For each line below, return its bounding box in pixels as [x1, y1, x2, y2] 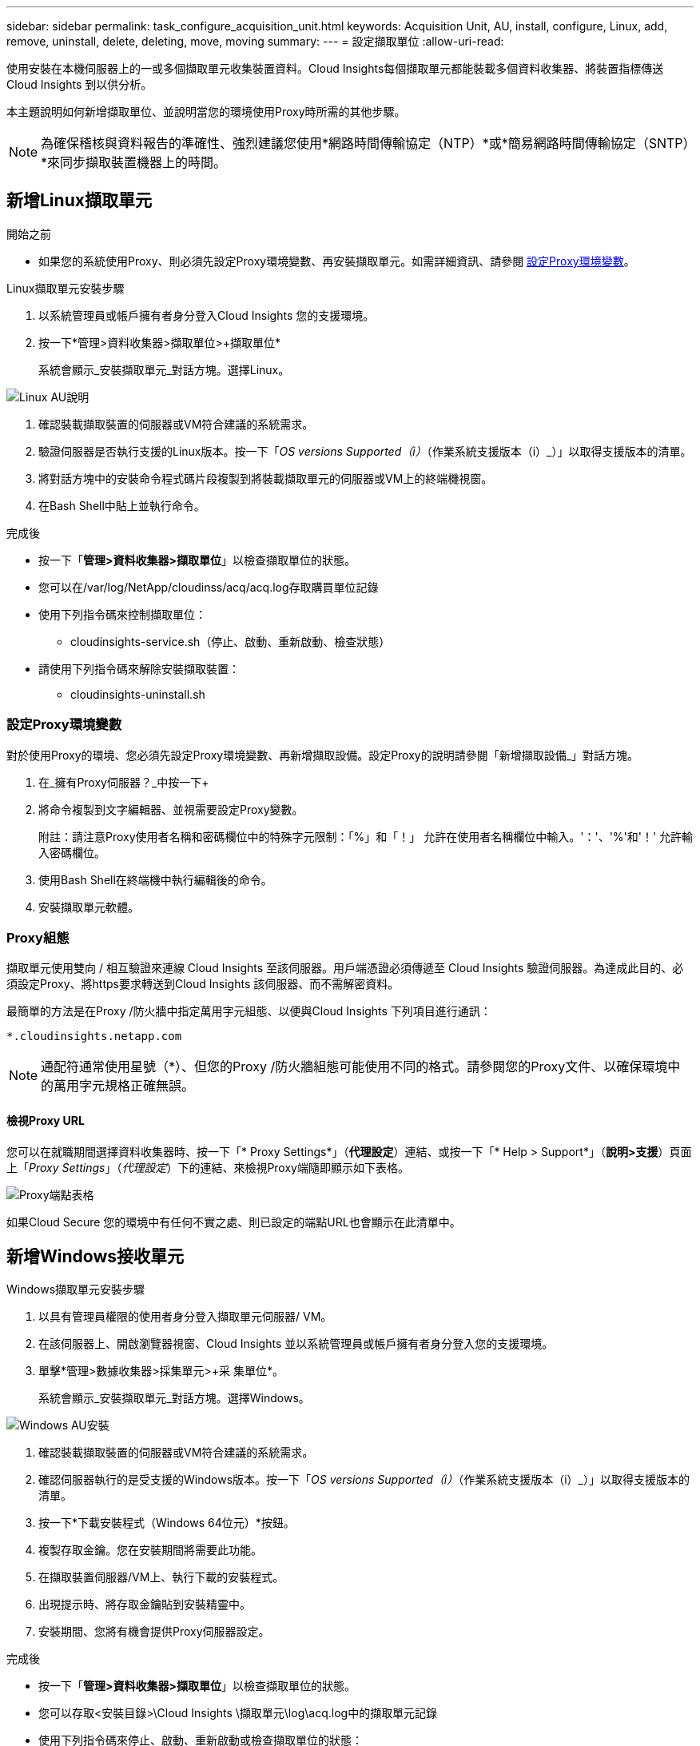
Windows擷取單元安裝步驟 [6, 1282, 145, 1297]
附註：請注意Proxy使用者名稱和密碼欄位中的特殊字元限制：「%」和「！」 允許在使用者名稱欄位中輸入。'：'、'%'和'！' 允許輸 [38, 829, 694, 843]
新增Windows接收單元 [6, 1246, 184, 1266]
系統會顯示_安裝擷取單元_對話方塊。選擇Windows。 [38, 1391, 310, 1405]
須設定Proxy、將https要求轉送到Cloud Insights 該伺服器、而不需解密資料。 [6, 977, 400, 991]
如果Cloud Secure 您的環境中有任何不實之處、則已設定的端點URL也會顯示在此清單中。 [6, 1214, 461, 1229]
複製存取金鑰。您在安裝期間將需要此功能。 [38, 1543, 262, 1557]
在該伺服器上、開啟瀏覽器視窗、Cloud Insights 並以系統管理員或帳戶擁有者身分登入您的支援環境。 [38, 1337, 554, 1351]
